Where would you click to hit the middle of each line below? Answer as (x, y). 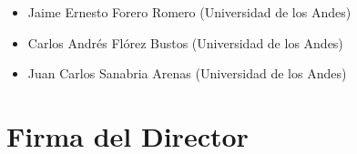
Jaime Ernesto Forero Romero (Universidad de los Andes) (189, 12)
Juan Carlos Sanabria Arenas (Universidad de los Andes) (187, 73)
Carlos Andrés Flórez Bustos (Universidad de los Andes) (185, 42)
